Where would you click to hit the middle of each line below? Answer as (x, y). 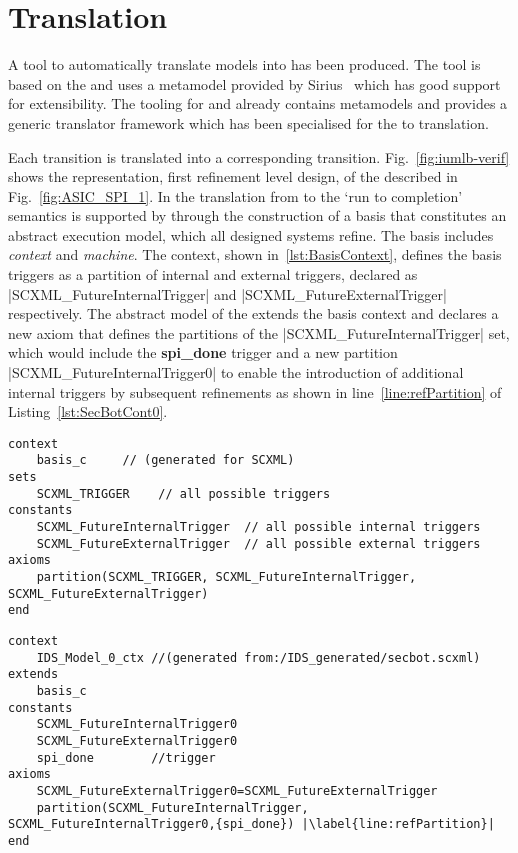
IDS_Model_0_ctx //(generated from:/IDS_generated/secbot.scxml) (258, 657)
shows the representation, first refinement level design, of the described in (233, 176)
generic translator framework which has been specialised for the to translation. (248, 122)
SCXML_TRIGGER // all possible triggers (183, 493)
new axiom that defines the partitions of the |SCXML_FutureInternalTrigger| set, (259, 332)
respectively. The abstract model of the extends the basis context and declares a (253, 313)
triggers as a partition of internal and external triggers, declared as (213, 274)
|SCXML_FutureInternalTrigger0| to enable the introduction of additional (236, 372)
